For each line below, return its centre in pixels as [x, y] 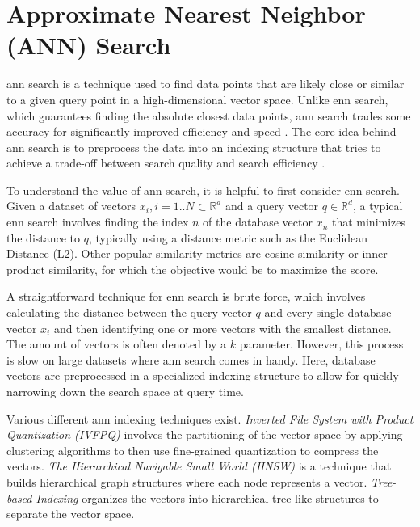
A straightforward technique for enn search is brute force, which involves [186, 296]
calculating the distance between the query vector [129, 312]
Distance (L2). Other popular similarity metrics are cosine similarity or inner [197, 253]
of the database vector [258, 222]
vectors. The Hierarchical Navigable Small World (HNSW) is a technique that [199, 466]
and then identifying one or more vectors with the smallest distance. [223, 328]
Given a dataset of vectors [71, 206]
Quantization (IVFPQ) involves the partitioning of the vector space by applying [205, 434]
